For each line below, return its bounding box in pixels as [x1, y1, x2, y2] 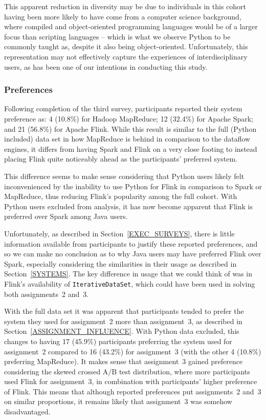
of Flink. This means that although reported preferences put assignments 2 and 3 [4, 386, 261, 396]
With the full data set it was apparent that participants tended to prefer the [4, 306, 244, 316]
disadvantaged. [4, 406, 51, 417]
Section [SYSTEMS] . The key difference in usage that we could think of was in [4, 268, 252, 279]
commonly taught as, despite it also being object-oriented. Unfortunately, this [4, 41, 248, 52]
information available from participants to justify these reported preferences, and [4, 238, 258, 249]
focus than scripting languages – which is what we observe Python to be [4, 31, 231, 42]
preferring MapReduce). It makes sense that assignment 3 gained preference [4, 356, 243, 367]
